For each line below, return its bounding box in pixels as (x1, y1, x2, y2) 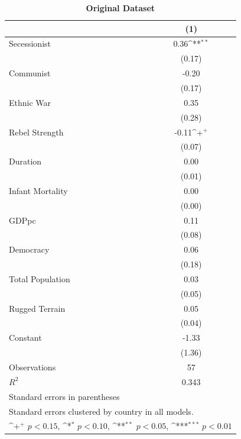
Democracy (9, 243, 50, 256)
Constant (9, 331, 42, 344)
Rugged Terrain (9, 302, 66, 314)
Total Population (9, 272, 70, 285)
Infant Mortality (9, 184, 68, 196)
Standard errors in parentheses (9, 390, 120, 402)
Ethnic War (9, 96, 51, 108)
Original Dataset (86, 2, 155, 14)
